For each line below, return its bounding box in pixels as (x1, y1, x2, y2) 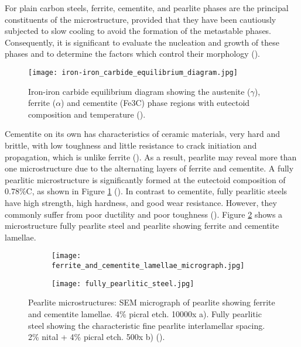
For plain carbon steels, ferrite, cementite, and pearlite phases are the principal (5, 2, 289, 13)
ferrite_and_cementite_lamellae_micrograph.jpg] (52, 262, 245, 270)
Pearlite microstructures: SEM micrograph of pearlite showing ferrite (28, 296, 275, 308)
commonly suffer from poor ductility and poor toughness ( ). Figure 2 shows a (5, 208, 283, 220)
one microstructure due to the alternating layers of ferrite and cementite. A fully (5, 162, 294, 174)
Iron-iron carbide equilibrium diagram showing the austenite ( (28, 85, 251, 97)
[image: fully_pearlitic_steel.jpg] (52, 279, 194, 288)
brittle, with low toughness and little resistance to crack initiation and (5, 139, 257, 151)
